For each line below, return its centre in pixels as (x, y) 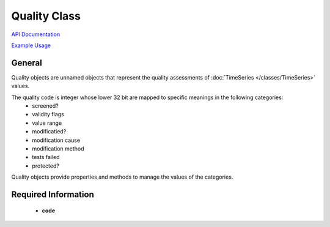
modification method (58, 148)
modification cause (56, 140)
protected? (46, 166)
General (27, 63)
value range (47, 123)
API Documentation (36, 34)
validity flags (48, 114)
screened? (45, 106)
